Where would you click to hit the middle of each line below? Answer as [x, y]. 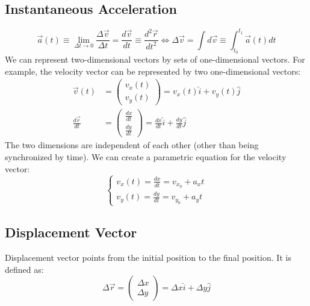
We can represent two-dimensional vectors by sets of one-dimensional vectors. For [155, 59]
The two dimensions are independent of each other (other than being [132, 145]
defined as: [24, 269]
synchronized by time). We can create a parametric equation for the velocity [146, 156]
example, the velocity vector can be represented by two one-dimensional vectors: [153, 71]
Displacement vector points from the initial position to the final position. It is [148, 258]
